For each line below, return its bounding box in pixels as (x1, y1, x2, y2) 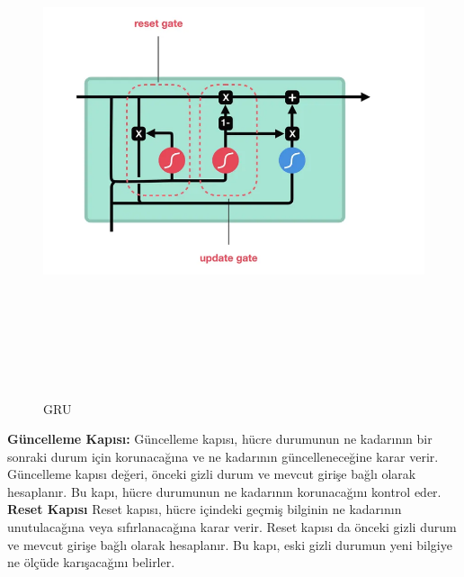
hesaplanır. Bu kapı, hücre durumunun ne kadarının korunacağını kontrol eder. (7, 482, 442, 500)
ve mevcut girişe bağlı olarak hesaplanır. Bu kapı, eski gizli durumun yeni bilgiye (7, 535, 452, 554)
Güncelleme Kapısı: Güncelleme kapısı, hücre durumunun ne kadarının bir (7, 429, 433, 448)
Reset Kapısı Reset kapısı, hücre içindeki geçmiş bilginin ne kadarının (7, 500, 402, 518)
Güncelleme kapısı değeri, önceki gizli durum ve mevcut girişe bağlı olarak (7, 464, 416, 483)
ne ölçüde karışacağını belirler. (7, 553, 175, 572)
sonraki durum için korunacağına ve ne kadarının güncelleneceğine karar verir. (7, 446, 439, 465)
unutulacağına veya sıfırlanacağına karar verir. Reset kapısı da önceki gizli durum (7, 518, 457, 536)
